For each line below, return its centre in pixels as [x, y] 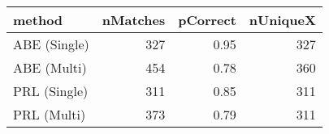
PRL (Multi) [50, 114]
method [38, 20]
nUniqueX [282, 20]
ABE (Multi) [50, 67]
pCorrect [207, 20]
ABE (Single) [51, 44]
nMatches [134, 20]
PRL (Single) [51, 91]
